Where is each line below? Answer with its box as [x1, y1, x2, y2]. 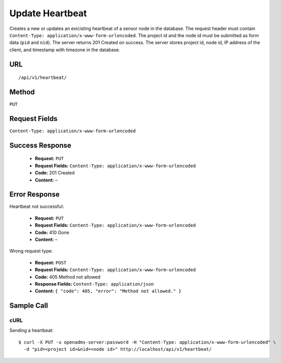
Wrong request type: [9, 248, 53, 254]
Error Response [9, 190, 60, 199]
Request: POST [35, 259, 67, 265]
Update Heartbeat [9, 8, 87, 19]
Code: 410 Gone [35, 229, 70, 235]
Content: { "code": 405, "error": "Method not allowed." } [35, 288, 182, 294]
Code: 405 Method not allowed [35, 274, 101, 280]
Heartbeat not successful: [9, 203, 64, 209]
